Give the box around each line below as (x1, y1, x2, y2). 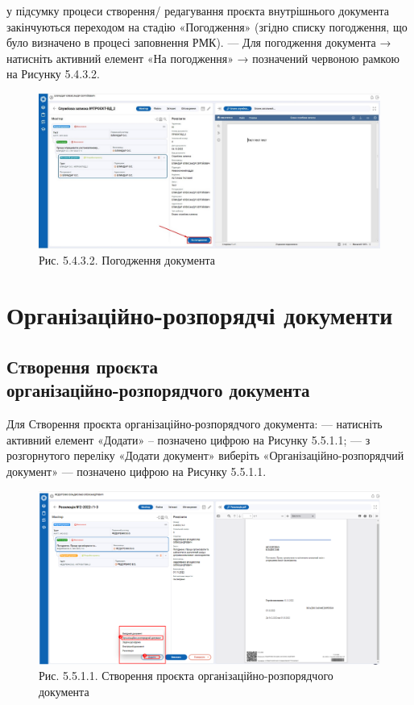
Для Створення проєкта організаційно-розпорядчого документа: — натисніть (6, 415, 383, 432)
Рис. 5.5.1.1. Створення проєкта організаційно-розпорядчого (39, 667, 333, 684)
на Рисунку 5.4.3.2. (6, 65, 101, 82)
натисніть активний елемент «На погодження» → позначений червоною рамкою (6, 49, 400, 66)
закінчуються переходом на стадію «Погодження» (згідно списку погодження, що (6, 18, 408, 35)
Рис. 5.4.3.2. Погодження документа (39, 251, 215, 268)
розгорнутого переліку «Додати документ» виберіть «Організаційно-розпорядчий (6, 447, 404, 464)
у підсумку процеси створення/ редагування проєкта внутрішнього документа (6, 2, 389, 19)
